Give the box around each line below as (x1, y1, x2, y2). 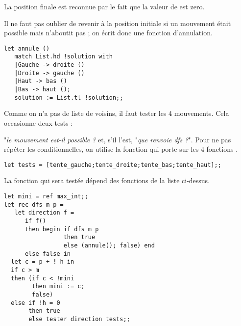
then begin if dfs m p (24, 225, 99, 233)
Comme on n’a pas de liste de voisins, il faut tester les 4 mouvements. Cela (4, 108, 229, 118)
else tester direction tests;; (28, 315, 130, 323)
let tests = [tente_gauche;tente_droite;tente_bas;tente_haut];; (4, 161, 221, 168)
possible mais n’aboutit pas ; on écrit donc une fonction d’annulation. (4, 27, 213, 38)
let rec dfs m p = (4, 201, 64, 208)
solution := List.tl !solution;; (14, 94, 123, 101)
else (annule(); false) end (63, 242, 155, 249)
